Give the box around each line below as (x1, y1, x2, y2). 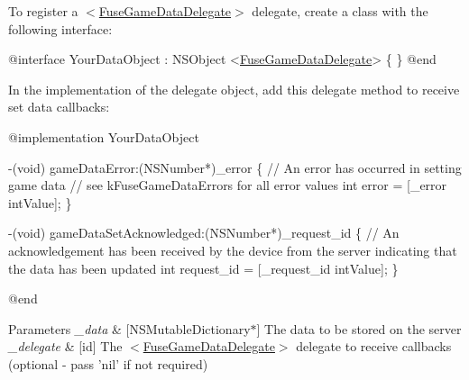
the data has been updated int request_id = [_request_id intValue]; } (8, 258, 399, 277)
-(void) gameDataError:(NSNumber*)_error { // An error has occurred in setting (8, 158, 462, 176)
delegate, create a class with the (252, 2, 428, 20)
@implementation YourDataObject (8, 127, 199, 146)
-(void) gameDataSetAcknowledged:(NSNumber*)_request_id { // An (8, 223, 400, 242)
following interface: (8, 19, 113, 38)
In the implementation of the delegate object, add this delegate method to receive (8, 79, 460, 98)
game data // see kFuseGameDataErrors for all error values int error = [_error (8, 176, 447, 195)
